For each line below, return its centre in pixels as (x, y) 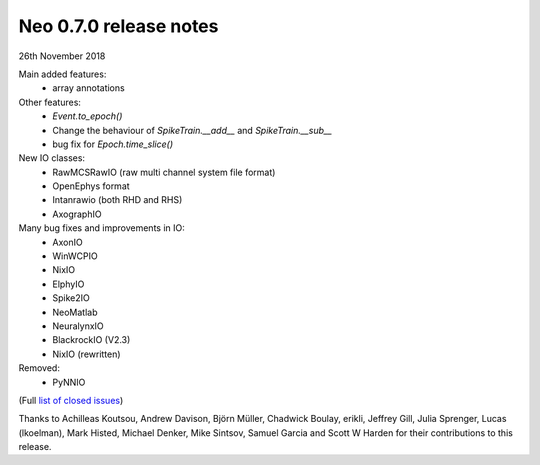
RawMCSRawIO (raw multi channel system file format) (164, 172)
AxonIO (68, 242)
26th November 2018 (62, 56)
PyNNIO (69, 382)
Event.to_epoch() (87, 116)
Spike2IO (71, 298)
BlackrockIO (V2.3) (91, 340)
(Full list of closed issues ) (71, 400)
